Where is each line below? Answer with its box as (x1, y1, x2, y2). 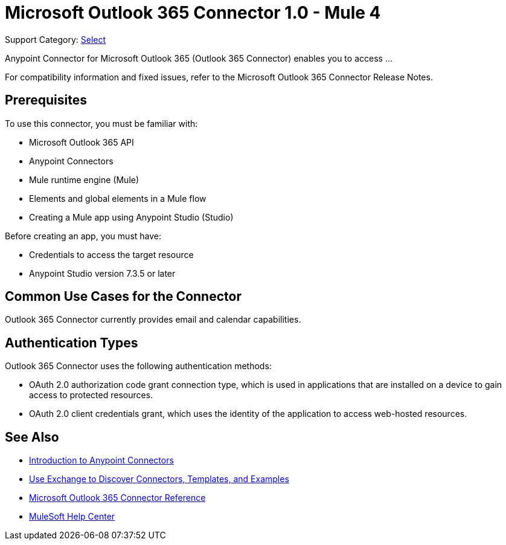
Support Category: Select (5, 34, 106, 45)
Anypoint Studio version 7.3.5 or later (29, 268, 176, 279)
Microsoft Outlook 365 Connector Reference (29, 492, 206, 503)
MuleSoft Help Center (29, 511, 115, 522)
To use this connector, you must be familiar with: (5, 118, 198, 129)
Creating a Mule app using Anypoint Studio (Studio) (29, 211, 234, 222)
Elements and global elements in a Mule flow (29, 193, 207, 204)
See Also (5, 429, 59, 445)
